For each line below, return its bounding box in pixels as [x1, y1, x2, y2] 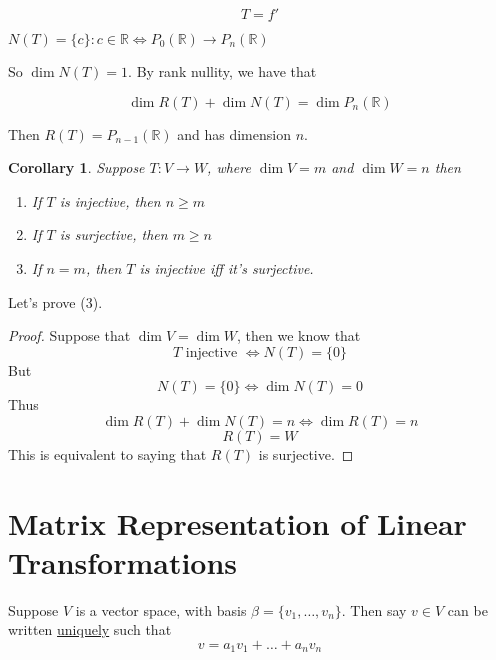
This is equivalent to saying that [8, 443, 207, 464]
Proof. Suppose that [8, 325, 131, 346]
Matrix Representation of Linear [8, 502, 467, 543]
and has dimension [177, 123, 291, 144]
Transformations [8, 541, 238, 582]
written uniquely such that [8, 619, 172, 640]
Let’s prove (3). [8, 291, 103, 312]
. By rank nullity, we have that [128, 61, 317, 81]
